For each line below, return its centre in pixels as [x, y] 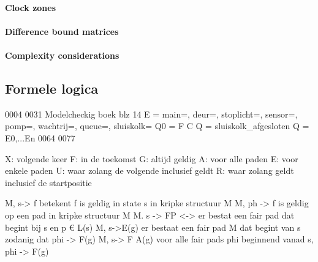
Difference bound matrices [62, 31]
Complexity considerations [62, 55]
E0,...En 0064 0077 [40, 137]
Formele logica [52, 88]
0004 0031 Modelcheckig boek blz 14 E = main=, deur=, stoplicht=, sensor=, [151, 114]
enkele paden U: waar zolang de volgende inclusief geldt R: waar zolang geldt [150, 170]
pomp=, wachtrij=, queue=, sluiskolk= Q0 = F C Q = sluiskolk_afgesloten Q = [157, 126]
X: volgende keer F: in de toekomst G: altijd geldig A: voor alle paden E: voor [152, 158]
